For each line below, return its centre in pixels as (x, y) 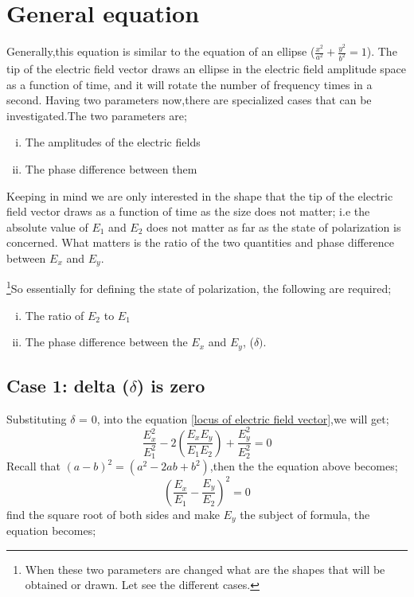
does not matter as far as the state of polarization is (274, 226)
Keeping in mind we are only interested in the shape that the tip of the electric (200, 195)
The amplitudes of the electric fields (113, 142)
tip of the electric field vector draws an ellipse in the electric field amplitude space (207, 68)
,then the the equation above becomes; (304, 466)
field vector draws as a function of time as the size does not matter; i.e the (188, 211)
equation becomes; (51, 531)
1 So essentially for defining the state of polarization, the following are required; (199, 287)
